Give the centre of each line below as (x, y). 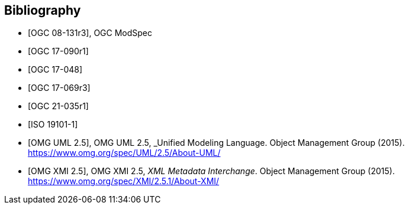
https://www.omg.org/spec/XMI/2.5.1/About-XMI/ (124, 181)
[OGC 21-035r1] (58, 106)
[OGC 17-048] (55, 70)
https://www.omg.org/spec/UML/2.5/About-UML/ (124, 153)
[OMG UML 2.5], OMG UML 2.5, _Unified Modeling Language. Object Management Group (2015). (216, 143)
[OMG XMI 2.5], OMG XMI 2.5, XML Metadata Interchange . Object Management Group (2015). (211, 171)
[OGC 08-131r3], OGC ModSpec (90, 33)
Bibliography (43, 10)
